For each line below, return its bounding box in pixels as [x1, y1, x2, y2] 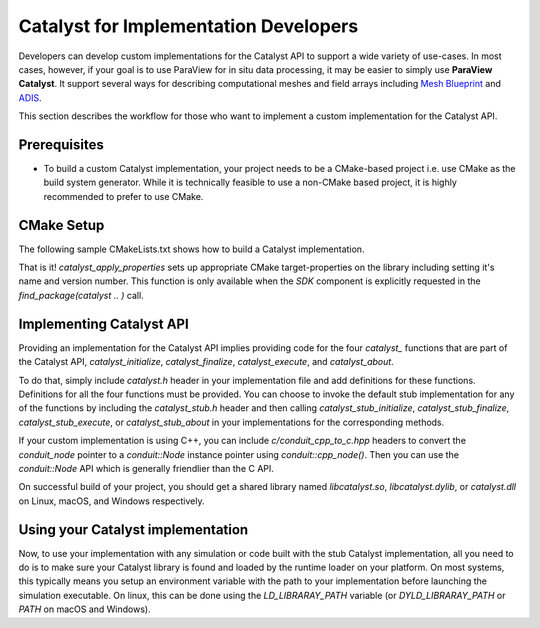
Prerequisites [18, 136, 104, 153]
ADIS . [18, 91, 42, 104]
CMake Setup [18, 216, 105, 234]
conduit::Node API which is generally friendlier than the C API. [18, 462, 275, 474]
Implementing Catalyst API [18, 315, 189, 332]
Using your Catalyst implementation [18, 521, 249, 538]
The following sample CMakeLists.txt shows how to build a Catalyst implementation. [18, 243, 365, 255]
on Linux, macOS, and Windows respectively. [18, 495, 205, 507]
